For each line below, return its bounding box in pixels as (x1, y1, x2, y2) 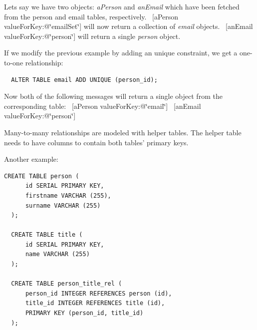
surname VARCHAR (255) (25, 202, 101, 209)
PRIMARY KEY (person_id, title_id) (25, 310, 144, 317)
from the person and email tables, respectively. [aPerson (4, 11, 179, 21)
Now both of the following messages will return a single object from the (4, 91, 223, 101)
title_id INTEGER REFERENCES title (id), (25, 300, 165, 307)
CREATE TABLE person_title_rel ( (11, 280, 122, 288)
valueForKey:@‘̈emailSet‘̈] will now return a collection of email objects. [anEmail (4, 21, 253, 31)
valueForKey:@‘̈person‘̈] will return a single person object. (4, 30, 181, 41)
